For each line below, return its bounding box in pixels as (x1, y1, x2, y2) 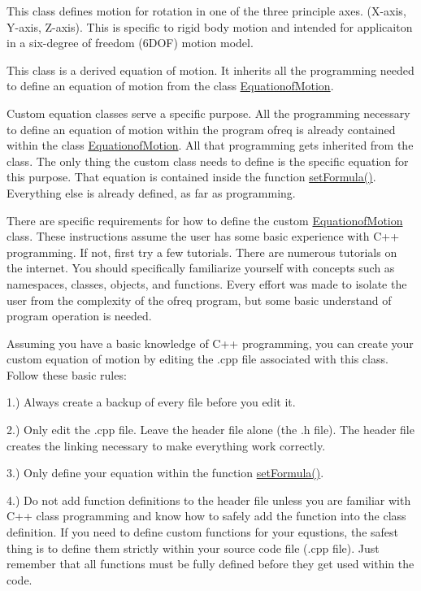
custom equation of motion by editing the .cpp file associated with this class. (7, 350, 388, 367)
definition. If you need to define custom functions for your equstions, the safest (7, 524, 399, 541)
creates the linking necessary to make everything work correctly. (7, 437, 326, 454)
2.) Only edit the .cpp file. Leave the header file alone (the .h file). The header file (7, 421, 414, 438)
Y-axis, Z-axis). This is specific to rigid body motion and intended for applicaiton (7, 18, 413, 35)
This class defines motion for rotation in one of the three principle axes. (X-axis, (7, 2, 406, 19)
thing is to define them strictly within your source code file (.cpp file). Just (7, 539, 380, 556)
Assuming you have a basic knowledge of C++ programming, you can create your (7, 334, 414, 351)
